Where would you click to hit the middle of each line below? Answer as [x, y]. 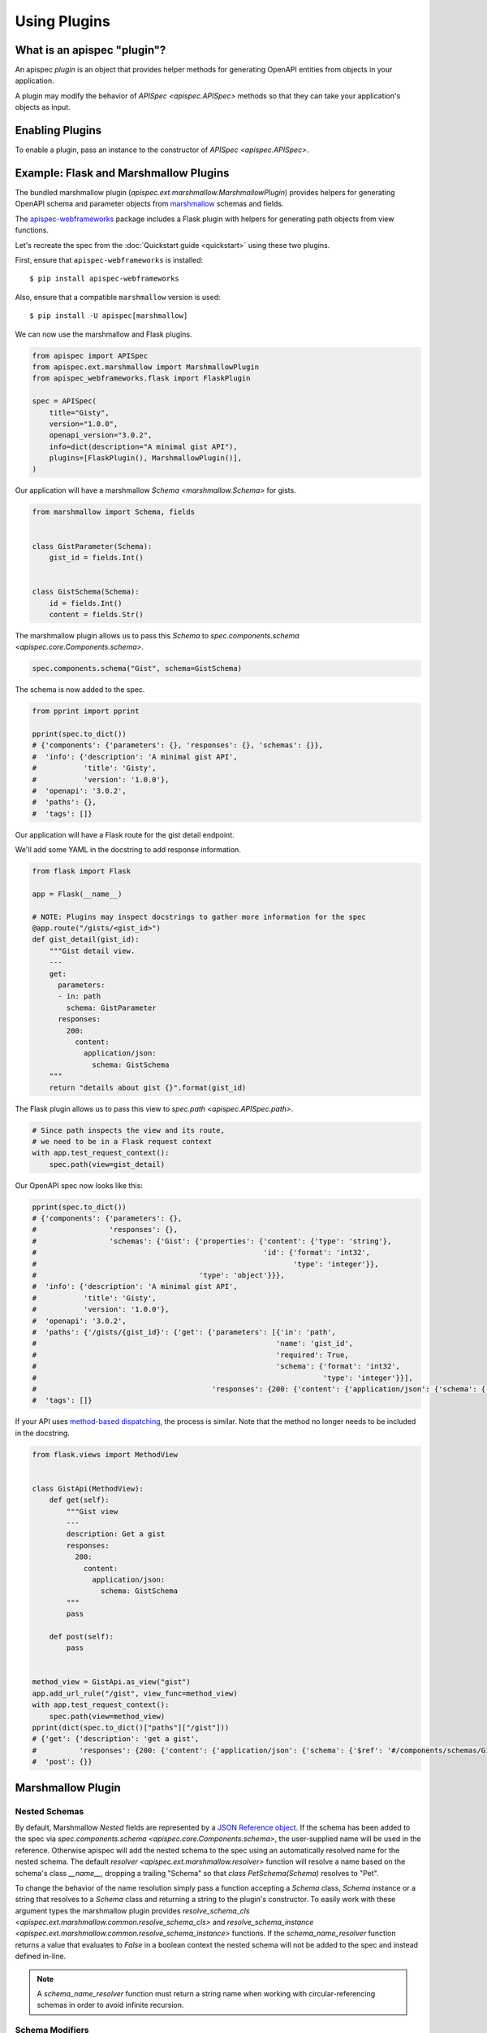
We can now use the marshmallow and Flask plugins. [103, 334]
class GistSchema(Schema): [86, 592]
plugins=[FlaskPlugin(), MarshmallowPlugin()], [146, 458]
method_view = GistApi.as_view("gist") [111, 1682]
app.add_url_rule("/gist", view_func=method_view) [135, 1693]
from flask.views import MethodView [105, 1454]
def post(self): [81, 1636]
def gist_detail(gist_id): [86, 940]
